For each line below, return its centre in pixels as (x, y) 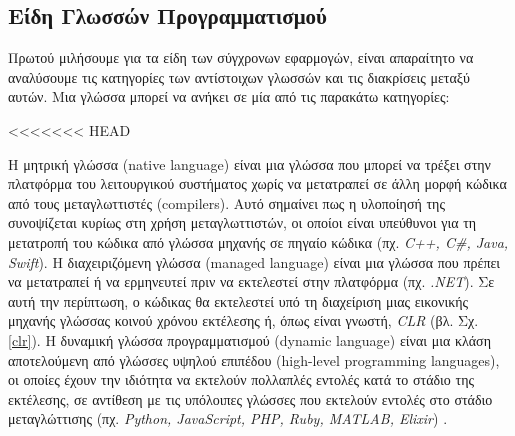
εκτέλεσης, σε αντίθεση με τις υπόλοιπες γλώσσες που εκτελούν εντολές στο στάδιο (250, 398)
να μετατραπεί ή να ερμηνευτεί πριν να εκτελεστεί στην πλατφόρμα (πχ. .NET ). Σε (251, 281)
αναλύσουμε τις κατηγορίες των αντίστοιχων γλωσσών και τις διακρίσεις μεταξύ (239, 76)
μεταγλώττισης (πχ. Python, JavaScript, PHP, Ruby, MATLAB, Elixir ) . (228, 418)
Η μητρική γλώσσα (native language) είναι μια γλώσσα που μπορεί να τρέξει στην (249, 163)
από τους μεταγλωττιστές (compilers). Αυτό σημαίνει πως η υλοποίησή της (226, 202)
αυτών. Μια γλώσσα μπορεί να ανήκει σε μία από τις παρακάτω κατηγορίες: (229, 96)
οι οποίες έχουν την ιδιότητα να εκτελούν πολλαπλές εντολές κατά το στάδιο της (241, 379)
